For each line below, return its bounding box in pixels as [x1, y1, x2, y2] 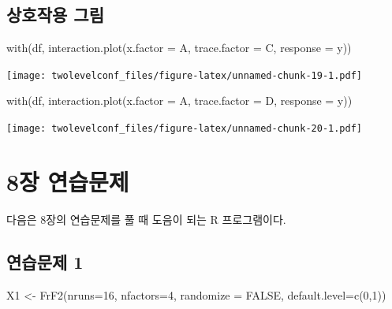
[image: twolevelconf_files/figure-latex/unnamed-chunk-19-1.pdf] [6, 69, 363, 81]
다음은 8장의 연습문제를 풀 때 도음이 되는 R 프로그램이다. [6, 210, 286, 227]
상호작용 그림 [6, 2, 104, 27]
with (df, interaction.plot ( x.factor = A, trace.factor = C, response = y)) [6, 39, 352, 56]
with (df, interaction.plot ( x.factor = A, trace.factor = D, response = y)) [6, 92, 353, 109]
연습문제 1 [6, 249, 84, 274]
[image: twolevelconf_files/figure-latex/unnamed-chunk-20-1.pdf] [6, 123, 363, 135]
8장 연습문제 [6, 165, 129, 197]
